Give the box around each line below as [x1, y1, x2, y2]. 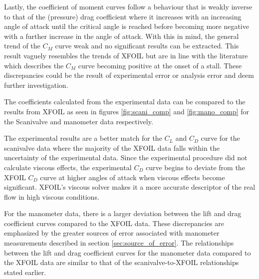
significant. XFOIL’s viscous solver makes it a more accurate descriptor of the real [4, 182, 256, 192]
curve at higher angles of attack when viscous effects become [40, 172, 225, 182]
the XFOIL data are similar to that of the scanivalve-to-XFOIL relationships [4, 257, 239, 268]
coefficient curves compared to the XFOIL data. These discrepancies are [4, 218, 224, 228]
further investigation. [4, 79, 68, 90]
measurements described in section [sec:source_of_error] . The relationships [4, 238, 234, 248]
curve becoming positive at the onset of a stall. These [78, 60, 242, 70]
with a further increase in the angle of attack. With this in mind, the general [4, 30, 239, 41]
